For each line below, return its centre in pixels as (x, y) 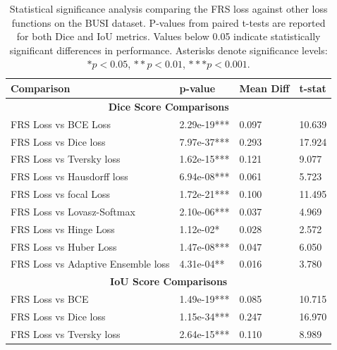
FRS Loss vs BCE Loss (61, 124)
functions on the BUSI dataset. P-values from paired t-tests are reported (168, 22)
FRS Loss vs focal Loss (61, 194)
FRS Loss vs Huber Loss (64, 246)
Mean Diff (264, 88)
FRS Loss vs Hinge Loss (63, 229)
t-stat (313, 88)
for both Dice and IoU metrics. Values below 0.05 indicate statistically (168, 36)
